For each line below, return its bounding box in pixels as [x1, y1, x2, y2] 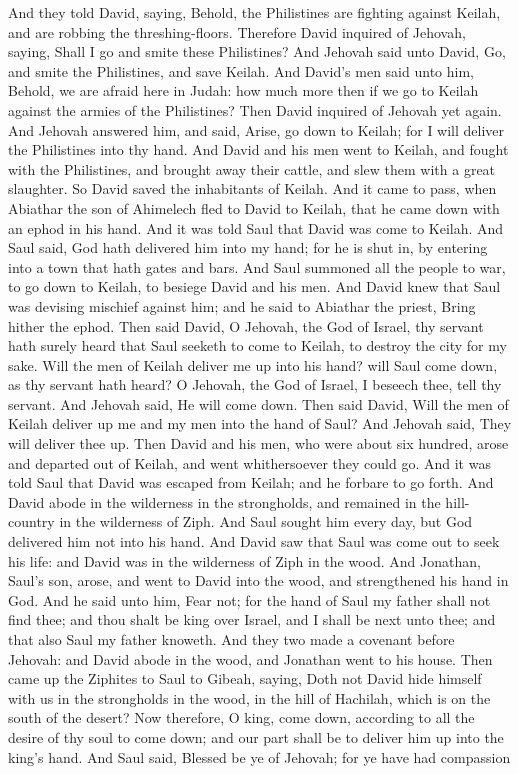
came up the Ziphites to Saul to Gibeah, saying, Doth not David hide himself [8, 668, 482, 689]
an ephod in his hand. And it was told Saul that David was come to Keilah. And [8, 217, 504, 238]
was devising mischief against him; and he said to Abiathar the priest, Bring [8, 295, 476, 316]
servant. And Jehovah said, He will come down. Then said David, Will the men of [8, 393, 509, 414]
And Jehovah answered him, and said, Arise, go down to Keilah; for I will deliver [8, 119, 505, 140]
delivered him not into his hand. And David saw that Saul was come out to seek [8, 531, 500, 552]
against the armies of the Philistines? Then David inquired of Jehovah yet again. [8, 99, 502, 120]
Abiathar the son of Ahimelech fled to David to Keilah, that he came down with [8, 197, 500, 218]
